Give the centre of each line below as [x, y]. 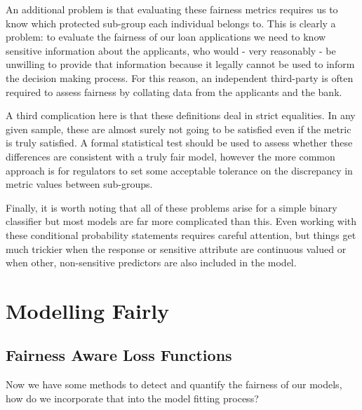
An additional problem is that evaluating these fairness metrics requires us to [172, 9]
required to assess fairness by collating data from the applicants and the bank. [174, 91]
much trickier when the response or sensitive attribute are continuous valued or [176, 248]
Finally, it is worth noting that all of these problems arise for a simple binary [172, 207]
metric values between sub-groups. [79, 184]
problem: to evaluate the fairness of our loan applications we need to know [166, 37]
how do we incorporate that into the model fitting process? [132, 398]
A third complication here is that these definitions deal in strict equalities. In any [181, 115]
